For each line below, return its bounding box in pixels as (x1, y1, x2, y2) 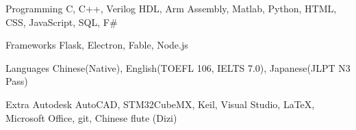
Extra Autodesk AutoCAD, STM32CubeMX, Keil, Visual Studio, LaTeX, (5, 96, 315, 111)
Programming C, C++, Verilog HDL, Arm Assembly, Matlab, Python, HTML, (5, 1, 337, 15)
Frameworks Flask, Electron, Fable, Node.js (5, 38, 188, 52)
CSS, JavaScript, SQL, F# (5, 14, 118, 29)
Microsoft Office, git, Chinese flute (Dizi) (5, 110, 177, 125)
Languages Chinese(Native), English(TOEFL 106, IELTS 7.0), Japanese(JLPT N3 (5, 60, 351, 75)
